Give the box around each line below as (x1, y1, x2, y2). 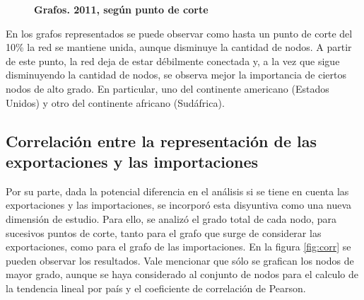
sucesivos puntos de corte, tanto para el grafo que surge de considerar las (6, 225, 322, 240)
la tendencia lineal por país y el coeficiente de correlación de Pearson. (6, 280, 306, 295)
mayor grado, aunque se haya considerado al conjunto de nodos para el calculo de (6, 267, 358, 282)
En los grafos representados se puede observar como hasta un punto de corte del (6, 25, 353, 40)
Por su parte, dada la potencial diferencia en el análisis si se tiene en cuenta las (6, 183, 349, 198)
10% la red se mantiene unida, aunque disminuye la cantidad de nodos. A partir (6, 40, 352, 54)
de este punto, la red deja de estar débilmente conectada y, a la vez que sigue (6, 53, 340, 68)
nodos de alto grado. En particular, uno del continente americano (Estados (6, 81, 329, 96)
